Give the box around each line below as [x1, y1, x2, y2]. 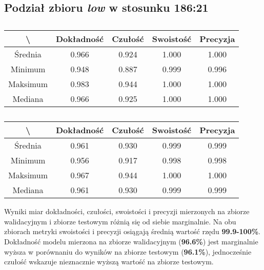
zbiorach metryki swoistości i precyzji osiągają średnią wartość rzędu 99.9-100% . [4, 226, 261, 237]
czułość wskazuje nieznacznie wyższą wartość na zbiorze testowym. [4, 256, 214, 267]
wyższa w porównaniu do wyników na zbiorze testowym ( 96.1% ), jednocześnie [4, 246, 252, 257]
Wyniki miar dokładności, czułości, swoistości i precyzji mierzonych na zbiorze [4, 206, 250, 217]
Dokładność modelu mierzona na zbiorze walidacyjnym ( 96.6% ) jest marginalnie [4, 236, 258, 246]
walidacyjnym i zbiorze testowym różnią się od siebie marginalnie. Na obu [4, 216, 236, 226]
